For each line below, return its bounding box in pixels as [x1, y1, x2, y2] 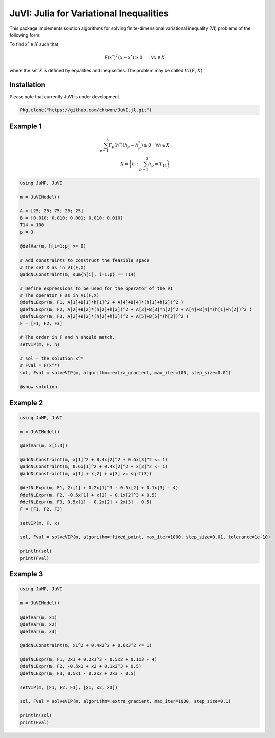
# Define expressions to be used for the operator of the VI [20, 285, 173, 291]
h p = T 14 [148, 161, 167, 168]
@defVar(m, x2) [20, 622, 57, 627]
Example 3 [9, 570, 43, 578]
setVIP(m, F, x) [20, 520, 60, 526]
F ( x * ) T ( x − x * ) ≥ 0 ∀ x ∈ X [104, 53, 165, 60]
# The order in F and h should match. [20, 334, 115, 340]
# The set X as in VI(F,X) [20, 264, 86, 270]
